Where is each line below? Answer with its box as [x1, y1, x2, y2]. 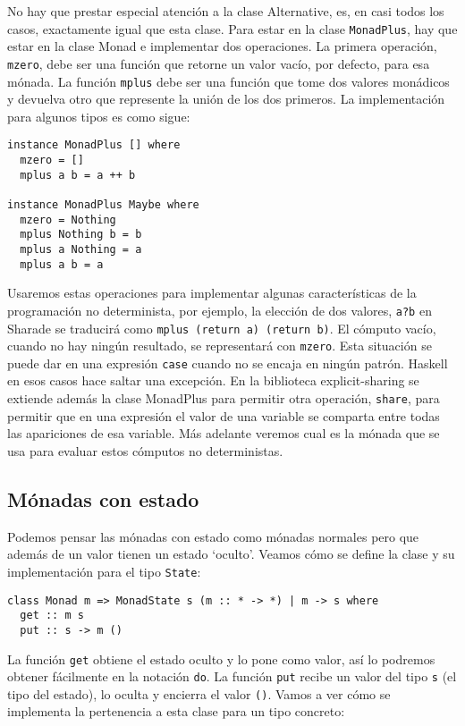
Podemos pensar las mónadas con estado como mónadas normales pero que [7, 527, 419, 545]
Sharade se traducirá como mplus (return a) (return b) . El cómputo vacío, [7, 318, 436, 337]
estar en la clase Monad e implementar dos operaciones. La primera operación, [7, 37, 437, 55]
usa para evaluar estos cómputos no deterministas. [7, 441, 283, 460]
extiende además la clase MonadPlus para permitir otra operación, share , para [7, 389, 440, 408]
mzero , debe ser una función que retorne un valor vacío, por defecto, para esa [7, 54, 430, 72]
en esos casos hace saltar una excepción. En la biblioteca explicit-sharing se [7, 371, 419, 390]
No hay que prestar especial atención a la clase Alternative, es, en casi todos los [7, 2, 444, 20]
